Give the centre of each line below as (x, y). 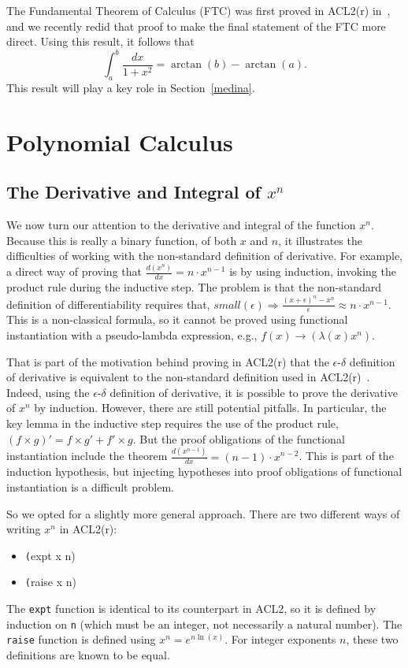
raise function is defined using (81, 639)
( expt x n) (50, 555)
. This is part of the (346, 456)
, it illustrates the (320, 240)
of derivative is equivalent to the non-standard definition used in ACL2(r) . (188, 377)
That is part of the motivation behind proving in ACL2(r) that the (168, 361)
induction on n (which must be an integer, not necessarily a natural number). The (204, 623)
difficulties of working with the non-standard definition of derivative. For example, (205, 256)
